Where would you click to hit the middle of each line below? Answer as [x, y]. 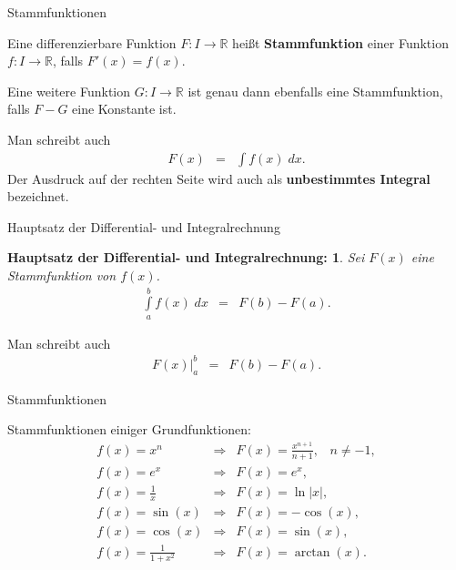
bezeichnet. [38, 196]
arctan [312, 552]
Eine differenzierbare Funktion [92, 42]
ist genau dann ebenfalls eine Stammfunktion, [315, 91]
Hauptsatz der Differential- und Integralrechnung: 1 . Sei [186, 257]
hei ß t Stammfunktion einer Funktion [340, 42]
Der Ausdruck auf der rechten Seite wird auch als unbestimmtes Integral [219, 178]
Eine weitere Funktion [69, 91]
